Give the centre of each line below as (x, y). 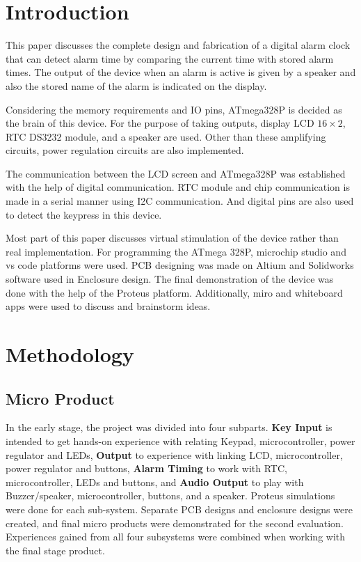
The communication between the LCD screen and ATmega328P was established (176, 173)
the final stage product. (55, 550)
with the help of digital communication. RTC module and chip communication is (178, 187)
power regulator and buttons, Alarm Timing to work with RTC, (146, 468)
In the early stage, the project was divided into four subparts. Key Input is (169, 427)
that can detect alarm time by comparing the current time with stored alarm (170, 58)
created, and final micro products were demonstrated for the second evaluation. (175, 523)
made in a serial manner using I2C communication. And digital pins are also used (180, 201)
